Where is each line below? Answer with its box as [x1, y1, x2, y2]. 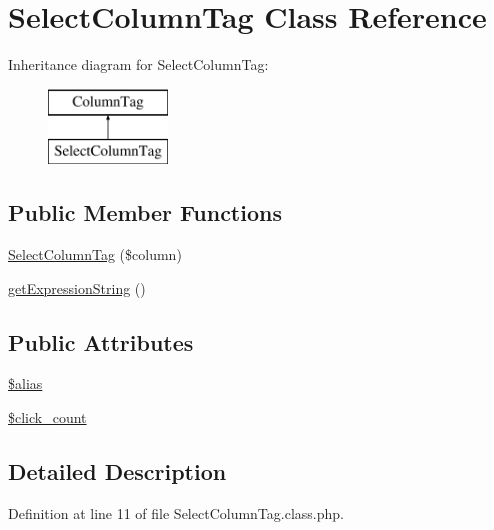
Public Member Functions [8, 197, 282, 228]
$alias [8, 373, 43, 394]
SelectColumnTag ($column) [8, 244, 182, 265]
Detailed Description [8, 456, 227, 487]
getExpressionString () [8, 277, 146, 298]
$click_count [8, 407, 87, 428]
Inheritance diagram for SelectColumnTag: [8, 54, 269, 75]
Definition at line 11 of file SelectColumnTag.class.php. [8, 502, 344, 523]
